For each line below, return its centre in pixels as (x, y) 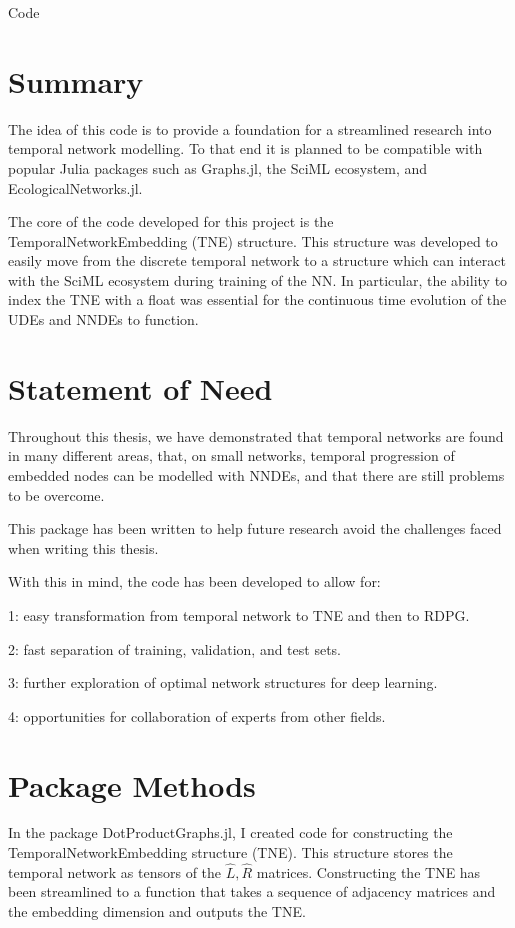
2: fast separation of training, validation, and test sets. (174, 648)
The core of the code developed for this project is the (171, 221)
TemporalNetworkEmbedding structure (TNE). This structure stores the (230, 852)
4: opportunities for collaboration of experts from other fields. (197, 715)
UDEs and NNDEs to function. (103, 319)
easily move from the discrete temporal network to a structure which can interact (257, 260)
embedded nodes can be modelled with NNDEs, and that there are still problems (256, 474)
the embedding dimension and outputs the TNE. (157, 911)
